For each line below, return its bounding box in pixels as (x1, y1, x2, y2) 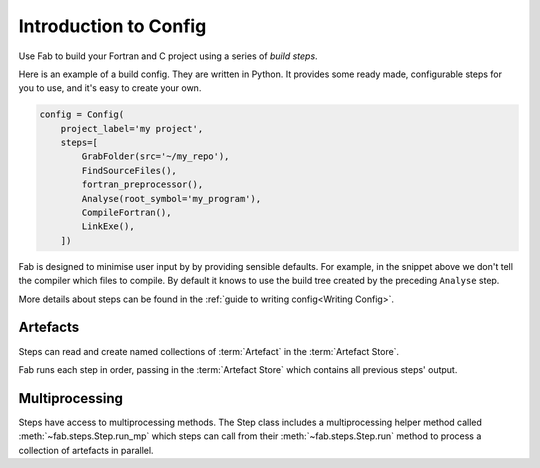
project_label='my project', (60, 123, 204, 134)
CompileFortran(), (81, 207, 172, 219)
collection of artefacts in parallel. (18, 444, 154, 456)
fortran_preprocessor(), (81, 179, 204, 190)
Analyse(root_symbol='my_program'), (81, 193, 262, 204)
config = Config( (39, 109, 125, 120)
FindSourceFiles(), (81, 165, 177, 176)
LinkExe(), (81, 221, 135, 232)
